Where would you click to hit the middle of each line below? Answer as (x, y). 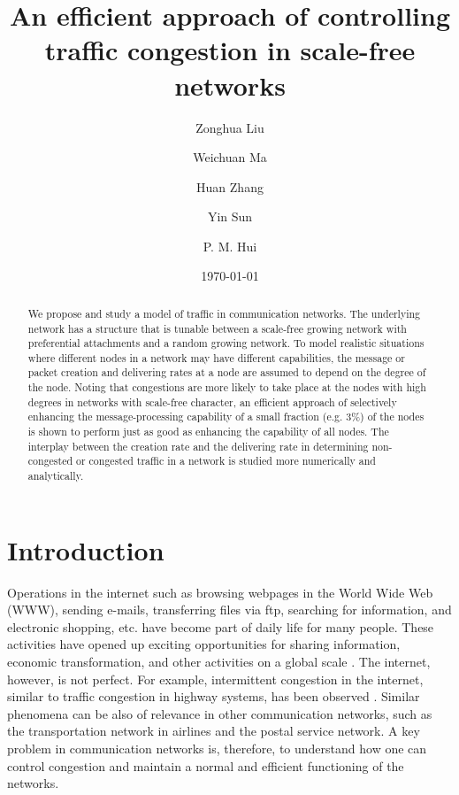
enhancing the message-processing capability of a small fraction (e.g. (185, 417)
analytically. (56, 476)
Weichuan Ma (230, 157)
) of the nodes (392, 417)
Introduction (86, 549)
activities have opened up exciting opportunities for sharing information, (204, 644)
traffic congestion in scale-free (230, 50)
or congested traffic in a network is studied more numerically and (226, 461)
